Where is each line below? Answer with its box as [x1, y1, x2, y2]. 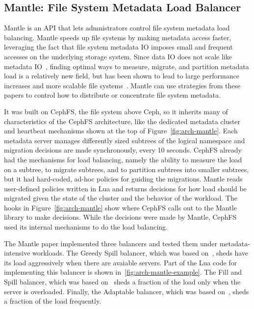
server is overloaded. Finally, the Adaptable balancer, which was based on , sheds [4, 286, 249, 296]
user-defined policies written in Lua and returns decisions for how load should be [4, 183, 247, 193]
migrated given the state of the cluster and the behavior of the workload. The [4, 193, 237, 203]
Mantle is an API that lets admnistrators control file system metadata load [4, 23, 230, 33]
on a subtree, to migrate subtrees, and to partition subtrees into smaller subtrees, [4, 164, 249, 174]
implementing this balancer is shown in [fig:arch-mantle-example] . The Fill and [4, 267, 242, 277]
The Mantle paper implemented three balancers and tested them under [4, 238, 218, 248]
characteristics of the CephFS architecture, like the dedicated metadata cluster [4, 116, 241, 126]
